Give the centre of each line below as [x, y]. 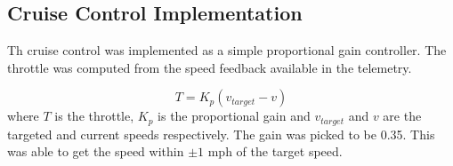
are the [402, 116]
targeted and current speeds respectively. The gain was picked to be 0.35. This [221, 134]
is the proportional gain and [234, 116]
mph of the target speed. [275, 151]
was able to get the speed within [96, 151]
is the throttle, [94, 116]
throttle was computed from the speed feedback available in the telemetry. [210, 67]
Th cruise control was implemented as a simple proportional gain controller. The [227, 50]
